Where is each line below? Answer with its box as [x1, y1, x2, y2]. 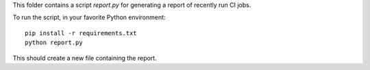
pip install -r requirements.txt [25, 29, 137, 37]
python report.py [25, 39, 83, 47]
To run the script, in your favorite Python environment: [12, 14, 166, 22]
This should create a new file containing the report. [12, 54, 157, 62]
